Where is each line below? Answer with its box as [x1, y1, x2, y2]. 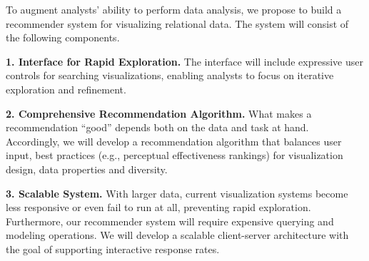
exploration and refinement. [6, 81, 126, 96]
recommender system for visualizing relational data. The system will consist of [6, 16, 349, 31]
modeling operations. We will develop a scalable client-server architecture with [6, 227, 349, 242]
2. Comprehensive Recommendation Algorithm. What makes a [6, 106, 312, 121]
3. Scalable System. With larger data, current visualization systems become [6, 185, 348, 200]
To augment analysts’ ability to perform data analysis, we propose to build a [6, 2, 342, 16]
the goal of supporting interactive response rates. [6, 241, 220, 256]
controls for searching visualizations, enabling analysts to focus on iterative [6, 68, 334, 83]
